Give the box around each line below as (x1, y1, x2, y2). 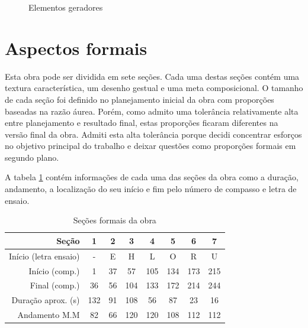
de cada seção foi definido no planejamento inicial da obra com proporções (5, 93, 274, 105)
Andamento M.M (17, 308, 80, 321)
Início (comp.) (28, 264, 80, 277)
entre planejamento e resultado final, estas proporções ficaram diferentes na (5, 116, 278, 129)
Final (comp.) (30, 279, 80, 291)
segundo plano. (5, 151, 59, 163)
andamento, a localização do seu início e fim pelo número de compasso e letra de (5, 183, 297, 195)
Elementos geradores (28, 1, 103, 13)
